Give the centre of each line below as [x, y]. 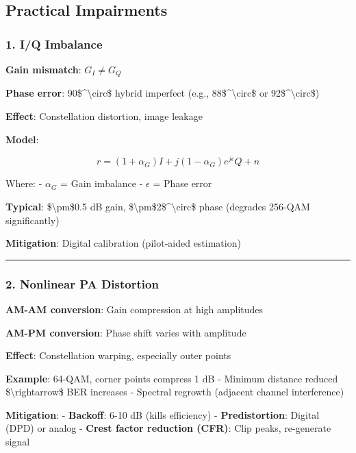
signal [18, 442]
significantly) [33, 220]
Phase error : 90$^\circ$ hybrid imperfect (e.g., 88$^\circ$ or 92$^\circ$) [163, 93]
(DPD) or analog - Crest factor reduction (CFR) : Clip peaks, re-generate [168, 428]
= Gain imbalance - [102, 183]
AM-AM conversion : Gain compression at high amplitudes [135, 309]
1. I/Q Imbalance [54, 44]
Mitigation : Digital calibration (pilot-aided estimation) [123, 243]
